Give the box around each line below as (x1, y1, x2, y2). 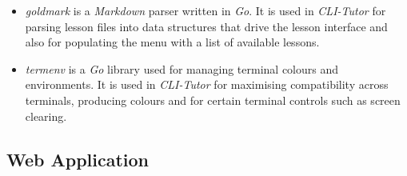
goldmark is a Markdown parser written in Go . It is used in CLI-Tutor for (25, 2, 386, 18)
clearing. (25, 107, 67, 124)
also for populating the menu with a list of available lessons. (25, 34, 320, 50)
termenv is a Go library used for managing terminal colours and (25, 60, 339, 77)
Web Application (6, 146, 150, 171)
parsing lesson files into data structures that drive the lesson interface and (25, 18, 388, 34)
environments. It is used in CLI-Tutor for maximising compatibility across (25, 76, 389, 93)
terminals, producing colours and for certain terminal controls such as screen (25, 91, 401, 108)
